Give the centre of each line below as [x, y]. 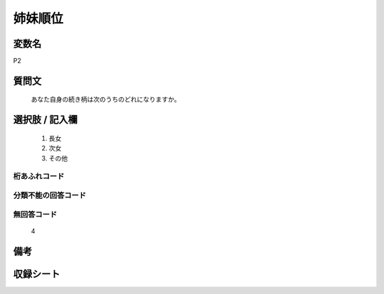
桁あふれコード [39, 176]
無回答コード [35, 214]
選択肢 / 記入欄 [46, 120]
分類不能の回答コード [50, 195]
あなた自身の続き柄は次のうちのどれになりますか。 [106, 99]
